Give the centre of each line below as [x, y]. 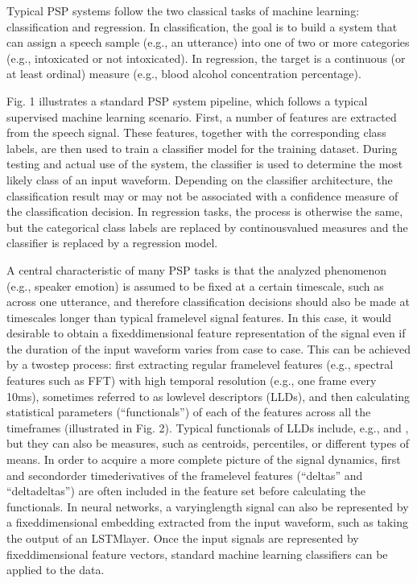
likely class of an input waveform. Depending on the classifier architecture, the [200, 179]
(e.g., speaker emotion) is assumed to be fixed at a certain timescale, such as [195, 285]
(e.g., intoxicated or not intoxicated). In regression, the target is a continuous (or [206, 58]
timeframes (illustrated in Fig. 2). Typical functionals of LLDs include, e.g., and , [208, 427]
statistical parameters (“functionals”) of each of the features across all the [189, 412]
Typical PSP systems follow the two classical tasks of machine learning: [183, 10]
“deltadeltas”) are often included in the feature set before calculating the [186, 491]
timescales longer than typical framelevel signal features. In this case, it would [199, 317]
